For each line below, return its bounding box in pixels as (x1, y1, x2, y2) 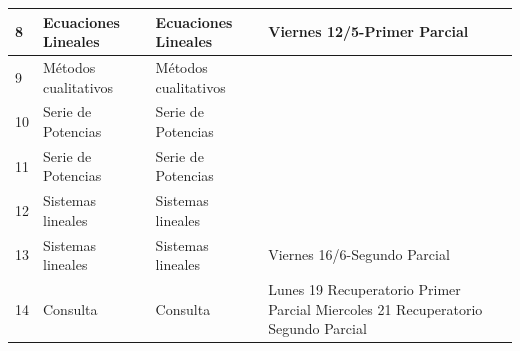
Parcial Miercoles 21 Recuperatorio (268, 298, 483, 319)
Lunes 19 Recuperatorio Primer (268, 279, 461, 300)
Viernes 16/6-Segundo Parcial (268, 244, 450, 265)
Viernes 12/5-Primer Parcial (268, 21, 469, 42)
